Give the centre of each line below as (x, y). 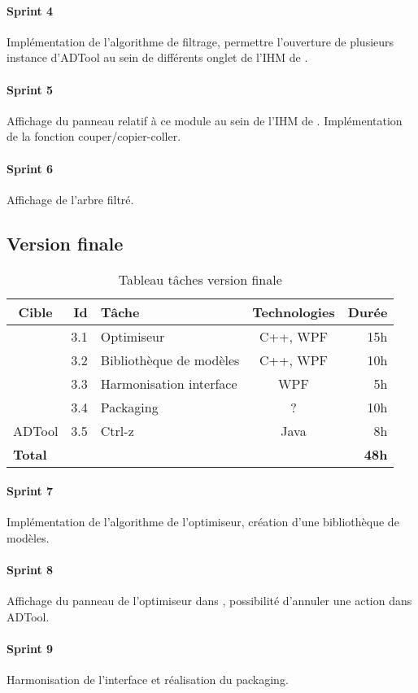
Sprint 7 (30, 491)
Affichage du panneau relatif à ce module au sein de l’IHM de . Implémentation (205, 120)
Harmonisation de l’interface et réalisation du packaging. (148, 680)
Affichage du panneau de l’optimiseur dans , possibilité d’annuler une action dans (209, 601)
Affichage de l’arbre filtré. (70, 199)
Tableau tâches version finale (200, 279)
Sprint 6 (30, 168)
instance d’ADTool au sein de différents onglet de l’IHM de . (157, 57)
